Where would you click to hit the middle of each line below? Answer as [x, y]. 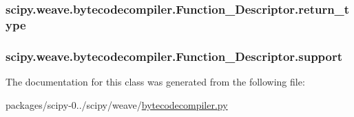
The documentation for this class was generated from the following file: [155, 81]
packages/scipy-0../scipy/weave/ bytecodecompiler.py [117, 104]
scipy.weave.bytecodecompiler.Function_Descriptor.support [174, 56]
